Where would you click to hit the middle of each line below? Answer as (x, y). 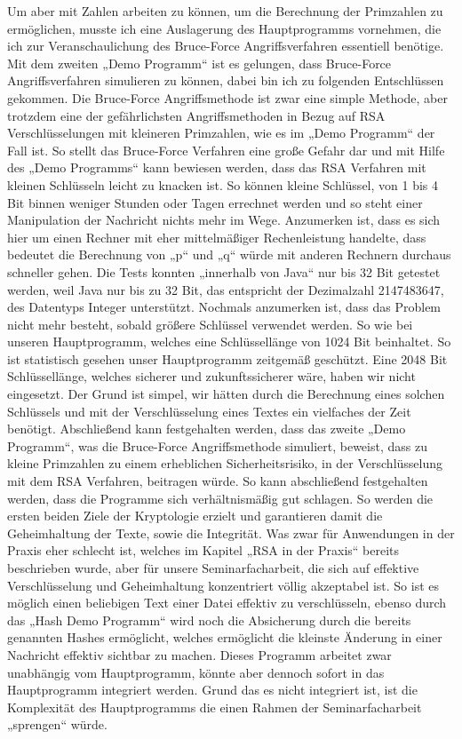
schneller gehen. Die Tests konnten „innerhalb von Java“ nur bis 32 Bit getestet (224, 271)
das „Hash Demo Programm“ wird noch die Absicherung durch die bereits (209, 620)
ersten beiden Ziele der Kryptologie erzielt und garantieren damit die (195, 516)
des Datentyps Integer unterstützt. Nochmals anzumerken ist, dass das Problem (224, 307)
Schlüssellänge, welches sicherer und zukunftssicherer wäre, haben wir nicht (211, 376)
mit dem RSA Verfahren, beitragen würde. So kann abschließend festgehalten (218, 481)
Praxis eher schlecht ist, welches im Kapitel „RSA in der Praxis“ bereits (203, 550)
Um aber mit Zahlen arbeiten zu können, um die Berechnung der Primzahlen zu (225, 11)
